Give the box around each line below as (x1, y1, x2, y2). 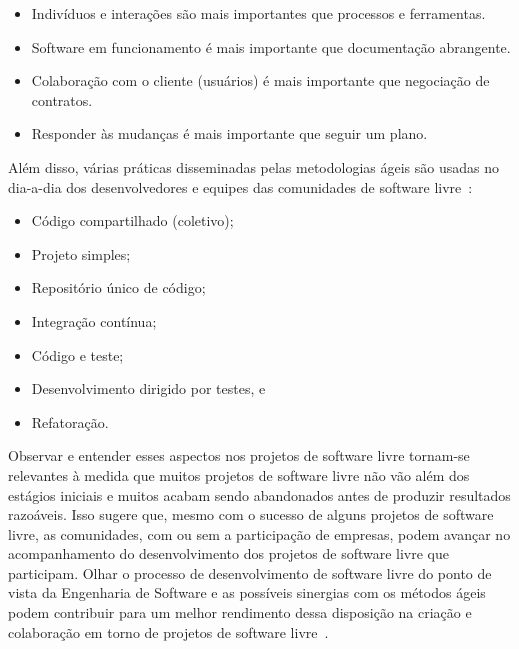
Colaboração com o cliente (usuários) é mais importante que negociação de (31, 70, 490, 91)
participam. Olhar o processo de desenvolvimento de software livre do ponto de (8, 562, 492, 583)
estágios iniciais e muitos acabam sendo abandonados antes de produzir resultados (8, 484, 511, 505)
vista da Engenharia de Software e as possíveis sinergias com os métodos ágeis (8, 582, 486, 603)
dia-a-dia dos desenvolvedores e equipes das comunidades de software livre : (8, 176, 473, 197)
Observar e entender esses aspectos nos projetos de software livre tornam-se (8, 445, 470, 466)
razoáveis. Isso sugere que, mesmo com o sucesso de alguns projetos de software (8, 504, 494, 525)
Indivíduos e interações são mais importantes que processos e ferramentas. (31, 3, 486, 23)
